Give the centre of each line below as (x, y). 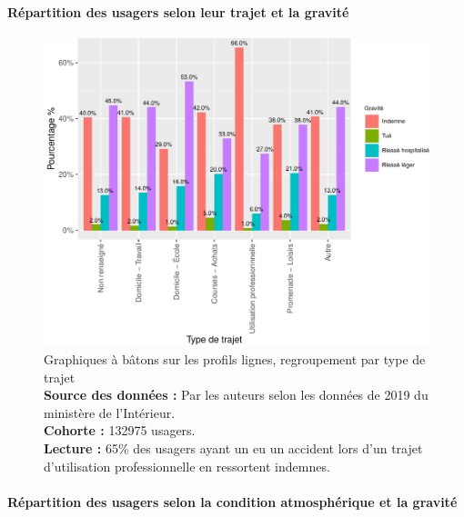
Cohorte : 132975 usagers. (120, 430)
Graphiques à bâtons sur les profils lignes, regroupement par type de (235, 359)
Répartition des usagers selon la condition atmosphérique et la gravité (232, 501)
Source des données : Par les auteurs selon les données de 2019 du (236, 395)
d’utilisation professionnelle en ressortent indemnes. (187, 466)
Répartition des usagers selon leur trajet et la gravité (178, 11)
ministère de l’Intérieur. (110, 412)
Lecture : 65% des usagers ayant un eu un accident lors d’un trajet (233, 448)
